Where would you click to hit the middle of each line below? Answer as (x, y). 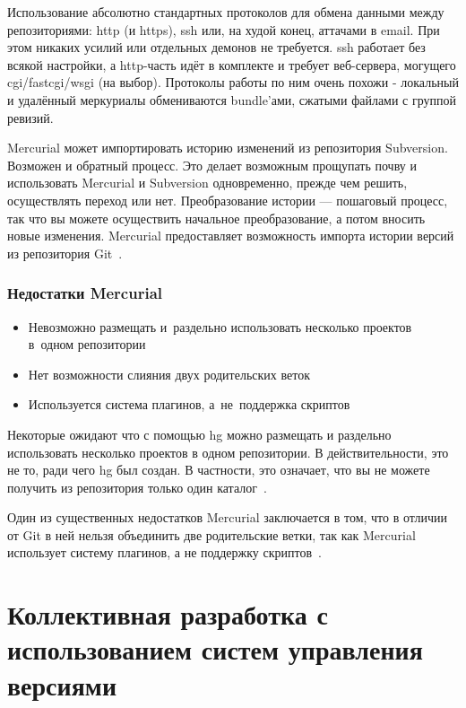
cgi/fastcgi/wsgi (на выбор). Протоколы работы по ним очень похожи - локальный (233, 82)
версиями (62, 684)
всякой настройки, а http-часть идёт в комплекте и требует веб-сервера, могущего (232, 64)
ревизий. (30, 117)
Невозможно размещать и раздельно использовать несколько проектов (220, 326)
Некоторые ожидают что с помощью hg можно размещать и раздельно (199, 434)
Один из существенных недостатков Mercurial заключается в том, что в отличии (228, 517)
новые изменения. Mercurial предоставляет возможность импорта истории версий (231, 236)
